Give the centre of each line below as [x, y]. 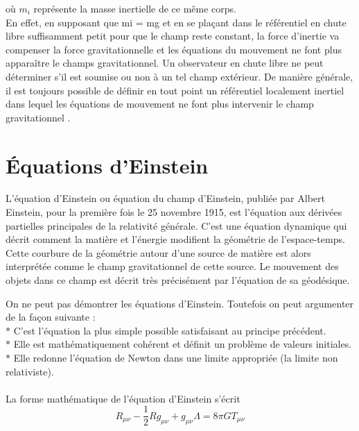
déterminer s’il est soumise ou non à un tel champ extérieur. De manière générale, [179, 76]
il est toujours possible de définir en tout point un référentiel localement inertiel [175, 90]
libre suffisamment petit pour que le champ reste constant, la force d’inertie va [173, 36]
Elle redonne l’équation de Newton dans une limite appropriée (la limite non [176, 357]
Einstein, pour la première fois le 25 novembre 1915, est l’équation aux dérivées [174, 212]
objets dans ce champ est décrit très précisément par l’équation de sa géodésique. [178, 280]
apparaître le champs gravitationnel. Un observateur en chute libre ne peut [165, 63]
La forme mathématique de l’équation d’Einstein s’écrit [123, 398]
